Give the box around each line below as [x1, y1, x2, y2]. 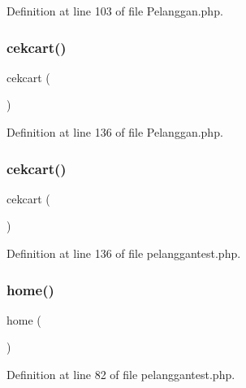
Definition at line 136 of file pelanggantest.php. [6, 245, 241, 261]
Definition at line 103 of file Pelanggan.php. [6, 2, 223, 19]
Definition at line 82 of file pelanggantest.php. [6, 366, 235, 382]
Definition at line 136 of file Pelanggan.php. [6, 124, 223, 140]
